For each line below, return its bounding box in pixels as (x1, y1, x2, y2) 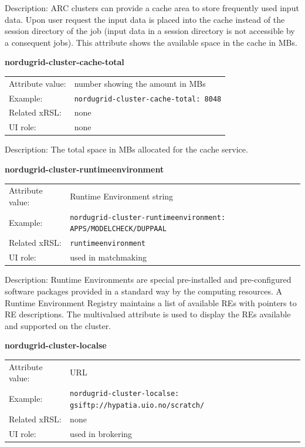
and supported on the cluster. (5, 319, 111, 331)
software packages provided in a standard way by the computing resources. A (5, 285, 283, 297)
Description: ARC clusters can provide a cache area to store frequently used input (5, 2, 299, 13)
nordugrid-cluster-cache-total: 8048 (74, 94, 222, 103)
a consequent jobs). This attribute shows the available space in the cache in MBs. (5, 36, 297, 48)
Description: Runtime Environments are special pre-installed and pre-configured (5, 273, 292, 286)
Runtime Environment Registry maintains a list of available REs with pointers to (5, 296, 297, 309)
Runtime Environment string (70, 190, 174, 202)
